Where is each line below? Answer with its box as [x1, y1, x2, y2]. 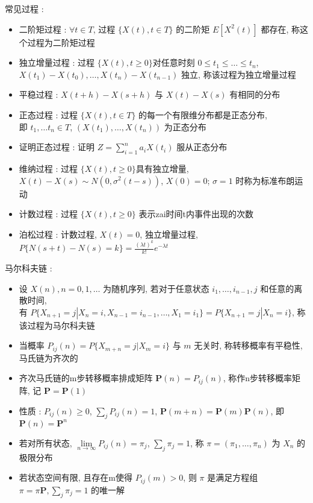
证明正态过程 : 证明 [19, 141, 95, 153]
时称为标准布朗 [235, 174, 295, 186]
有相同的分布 [229, 88, 280, 101]
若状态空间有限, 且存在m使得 [19, 471, 133, 484]
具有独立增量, [135, 162, 189, 174]
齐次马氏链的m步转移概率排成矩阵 [19, 372, 153, 384]
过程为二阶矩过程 [27, 36, 95, 48]
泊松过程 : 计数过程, [19, 227, 97, 240]
